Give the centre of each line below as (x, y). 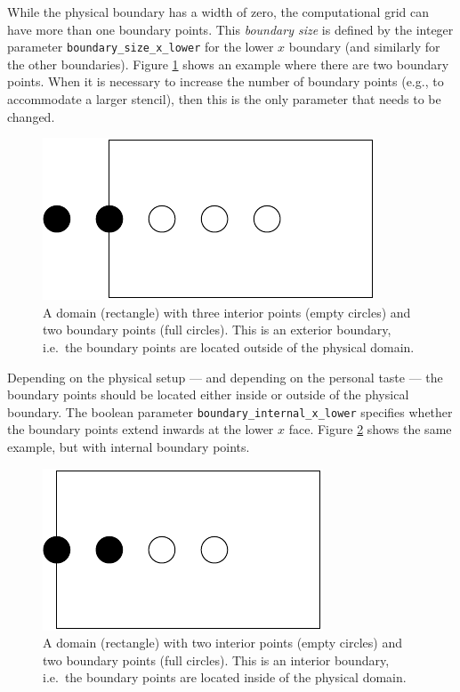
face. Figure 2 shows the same (370, 429)
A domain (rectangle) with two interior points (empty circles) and (222, 643)
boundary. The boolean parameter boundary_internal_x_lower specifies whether (230, 411)
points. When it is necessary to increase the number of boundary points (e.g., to (226, 81)
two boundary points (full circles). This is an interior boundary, (216, 660)
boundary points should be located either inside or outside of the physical (208, 394)
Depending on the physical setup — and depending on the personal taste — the (225, 377)
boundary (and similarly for (364, 47)
